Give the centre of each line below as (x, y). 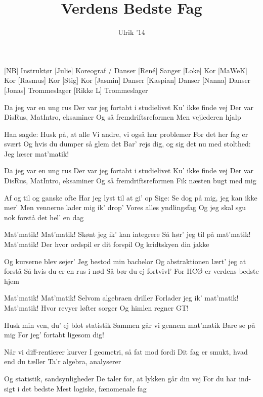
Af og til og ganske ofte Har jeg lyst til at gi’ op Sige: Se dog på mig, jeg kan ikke (131, 197)
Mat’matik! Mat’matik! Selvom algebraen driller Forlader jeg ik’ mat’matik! (121, 298)
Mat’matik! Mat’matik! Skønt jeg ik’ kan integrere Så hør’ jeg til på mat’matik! (127, 234)
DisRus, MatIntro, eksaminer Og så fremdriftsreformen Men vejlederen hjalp (123, 117)
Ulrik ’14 (131, 32)
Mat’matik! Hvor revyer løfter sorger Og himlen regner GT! (96, 308)
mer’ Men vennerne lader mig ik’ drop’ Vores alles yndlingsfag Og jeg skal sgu (125, 207)
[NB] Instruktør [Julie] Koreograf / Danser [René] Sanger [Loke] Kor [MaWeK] (126, 70)
